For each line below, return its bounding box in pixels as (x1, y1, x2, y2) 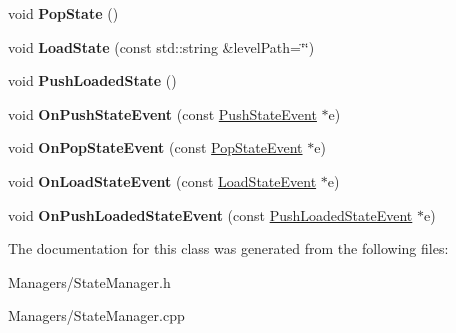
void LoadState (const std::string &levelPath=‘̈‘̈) (8, 36, 315, 57)
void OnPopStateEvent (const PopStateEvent (8, 137, 303, 158)
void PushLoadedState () (8, 70, 177, 91)
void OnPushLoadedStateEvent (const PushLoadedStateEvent (8, 204, 413, 225)
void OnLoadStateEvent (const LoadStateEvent (8, 170, 317, 191)
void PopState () (8, 3, 119, 23)
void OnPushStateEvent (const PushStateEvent (8, 103, 317, 124)
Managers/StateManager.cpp (8, 305, 185, 326)
